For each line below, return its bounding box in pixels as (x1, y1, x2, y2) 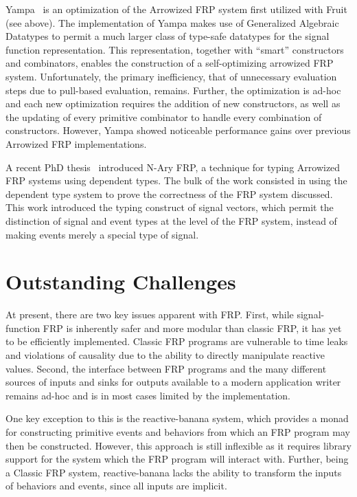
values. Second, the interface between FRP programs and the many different (5, 361, 327, 375)
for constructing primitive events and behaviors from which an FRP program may (5, 424, 350, 439)
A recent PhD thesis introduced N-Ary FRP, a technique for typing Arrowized (5, 159, 341, 174)
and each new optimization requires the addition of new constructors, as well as (5, 96, 341, 111)
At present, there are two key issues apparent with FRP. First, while (5, 307, 294, 322)
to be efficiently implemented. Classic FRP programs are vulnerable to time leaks (5, 334, 348, 349)
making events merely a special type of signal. (5, 227, 199, 241)
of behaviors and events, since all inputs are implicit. (5, 478, 227, 493)
